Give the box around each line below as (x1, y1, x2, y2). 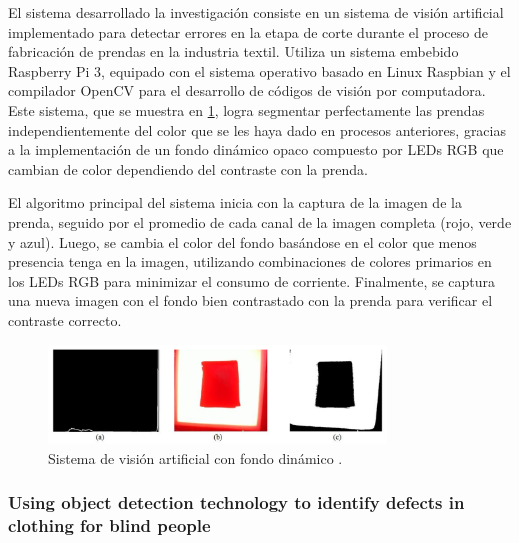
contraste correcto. (8, 309, 122, 330)
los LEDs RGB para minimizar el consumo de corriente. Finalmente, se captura (8, 270, 496, 291)
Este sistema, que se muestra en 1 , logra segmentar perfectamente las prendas (8, 99, 485, 120)
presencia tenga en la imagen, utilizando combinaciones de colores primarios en (8, 251, 492, 272)
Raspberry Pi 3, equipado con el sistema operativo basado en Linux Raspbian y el (8, 60, 511, 81)
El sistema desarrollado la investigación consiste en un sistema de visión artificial (8, 2, 504, 22)
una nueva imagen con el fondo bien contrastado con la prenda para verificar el (8, 290, 493, 311)
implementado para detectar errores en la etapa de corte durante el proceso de (8, 21, 488, 42)
